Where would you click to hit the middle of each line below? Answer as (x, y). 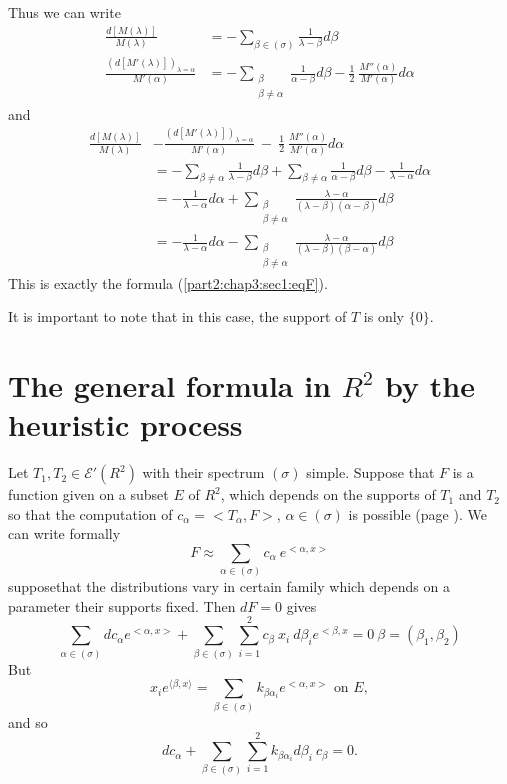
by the (430, 385)
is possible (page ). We (417, 513)
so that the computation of (90, 513)
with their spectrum (203, 472)
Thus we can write (64, 12)
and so (28, 721)
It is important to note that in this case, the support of (177, 316)
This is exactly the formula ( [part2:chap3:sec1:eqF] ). (168, 282)
